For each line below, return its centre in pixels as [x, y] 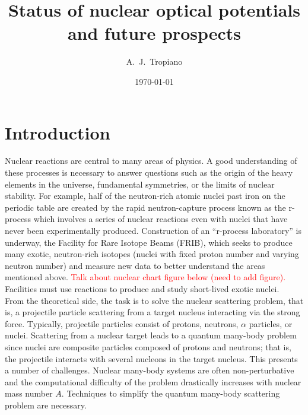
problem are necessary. [46, 405]
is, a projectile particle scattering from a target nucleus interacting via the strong [153, 312]
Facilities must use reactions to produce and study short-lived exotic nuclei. [142, 288]
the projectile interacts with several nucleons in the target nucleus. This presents [151, 358]
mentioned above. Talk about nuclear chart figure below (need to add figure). [145, 277]
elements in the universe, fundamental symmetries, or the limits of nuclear [140, 184]
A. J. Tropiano [154, 61]
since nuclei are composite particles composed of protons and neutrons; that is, [148, 346]
